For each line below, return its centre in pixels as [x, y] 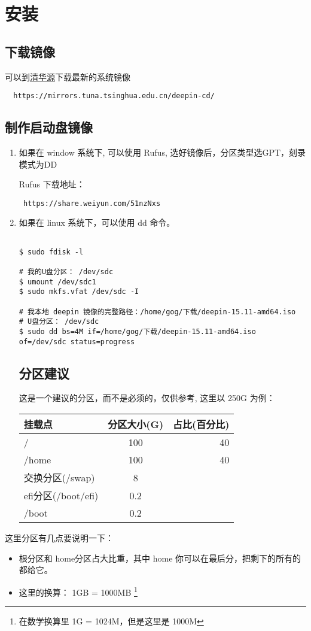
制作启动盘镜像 [49, 127]
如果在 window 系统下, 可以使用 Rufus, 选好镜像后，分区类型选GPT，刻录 [162, 152]
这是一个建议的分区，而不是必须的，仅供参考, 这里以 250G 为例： [147, 398]
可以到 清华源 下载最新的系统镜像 [68, 76]
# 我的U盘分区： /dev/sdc [66, 272]
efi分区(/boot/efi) [61, 496]
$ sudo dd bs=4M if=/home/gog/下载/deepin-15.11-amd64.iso [137, 331]
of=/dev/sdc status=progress [77, 342]
